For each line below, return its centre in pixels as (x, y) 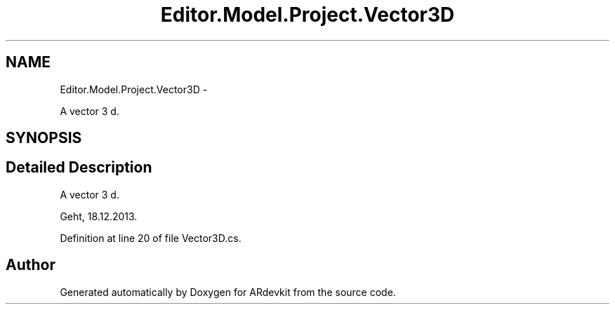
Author (31, 265)
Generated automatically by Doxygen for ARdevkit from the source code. (228, 292)
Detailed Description (79, 168)
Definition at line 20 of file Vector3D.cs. (151, 238)
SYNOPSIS (44, 138)
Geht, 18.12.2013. (99, 216)
